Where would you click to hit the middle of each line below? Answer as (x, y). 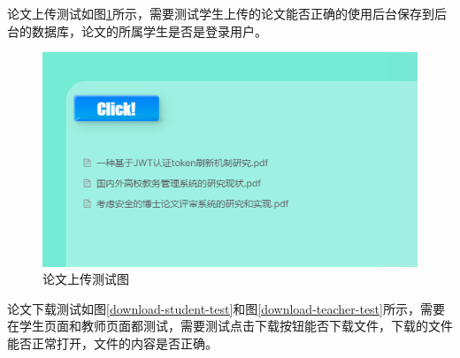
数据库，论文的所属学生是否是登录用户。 (149, 30)
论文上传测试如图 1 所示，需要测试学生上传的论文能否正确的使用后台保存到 (221, 13)
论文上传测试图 (86, 279)
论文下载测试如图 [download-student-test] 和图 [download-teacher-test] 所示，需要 (226, 308)
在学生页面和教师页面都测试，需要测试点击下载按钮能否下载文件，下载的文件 (230, 326)
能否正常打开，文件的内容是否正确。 (112, 343)
